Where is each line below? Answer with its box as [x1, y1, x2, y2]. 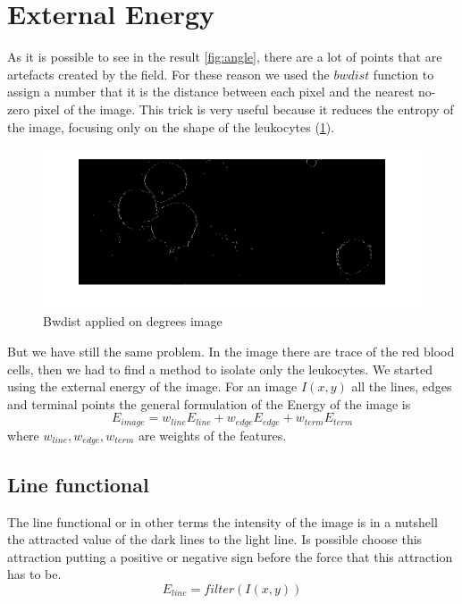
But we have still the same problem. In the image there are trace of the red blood [7, 342, 455, 361]
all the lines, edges [351, 377, 452, 396]
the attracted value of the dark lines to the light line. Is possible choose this [7, 530, 423, 549]
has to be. [7, 565, 62, 583]
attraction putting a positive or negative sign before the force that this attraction [7, 547, 453, 566]
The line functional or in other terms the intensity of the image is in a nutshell [7, 512, 438, 531]
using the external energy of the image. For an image [7, 377, 298, 396]
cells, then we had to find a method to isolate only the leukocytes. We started [7, 359, 433, 378]
